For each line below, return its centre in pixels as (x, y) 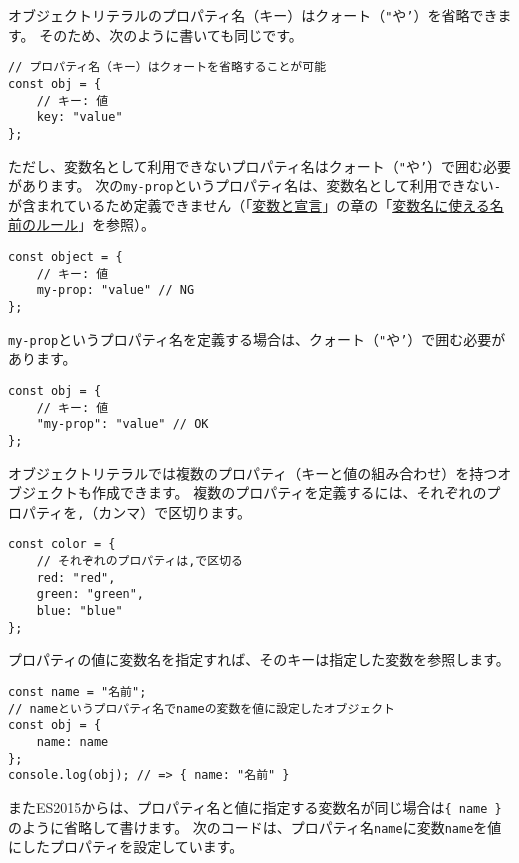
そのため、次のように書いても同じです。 (171, 34)
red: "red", (76, 577)
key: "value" (79, 117)
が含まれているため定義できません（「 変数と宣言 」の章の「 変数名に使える (249, 204)
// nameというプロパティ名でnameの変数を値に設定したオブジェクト (201, 708)
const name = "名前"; (77, 691)
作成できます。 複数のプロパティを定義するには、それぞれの (289, 492)
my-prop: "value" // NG (115, 290)
